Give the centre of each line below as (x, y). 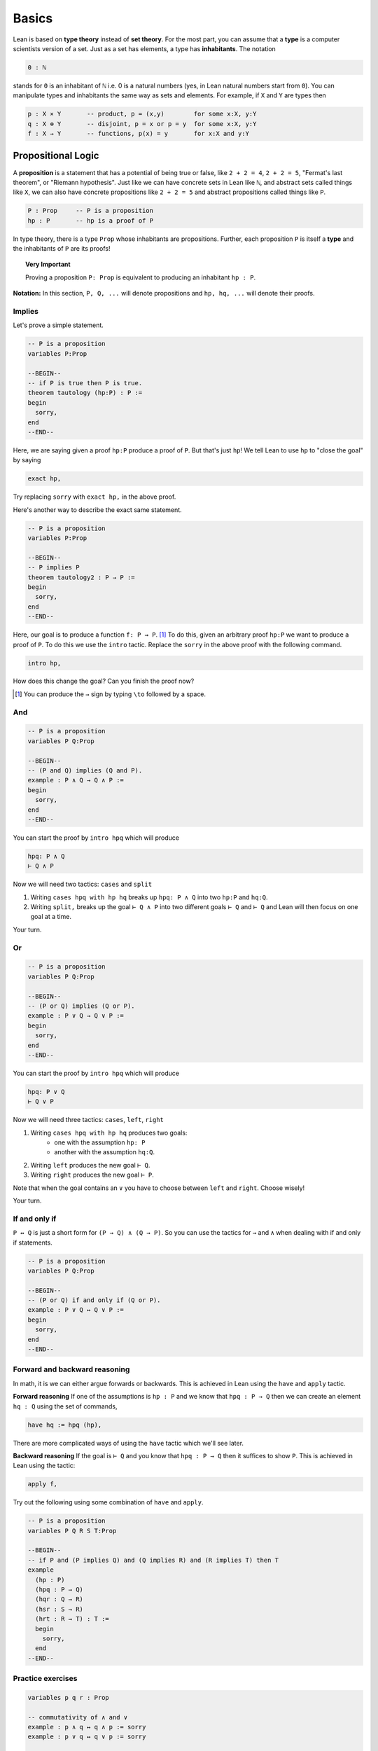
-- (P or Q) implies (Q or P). (82, 1006)
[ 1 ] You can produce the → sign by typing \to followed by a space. (111, 694)
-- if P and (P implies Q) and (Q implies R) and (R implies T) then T (153, 1560)
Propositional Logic (56, 156)
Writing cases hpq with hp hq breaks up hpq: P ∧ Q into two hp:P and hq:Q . (149, 897)
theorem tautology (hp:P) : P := (85, 393)
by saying (27, 460)
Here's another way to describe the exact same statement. (97, 510)
